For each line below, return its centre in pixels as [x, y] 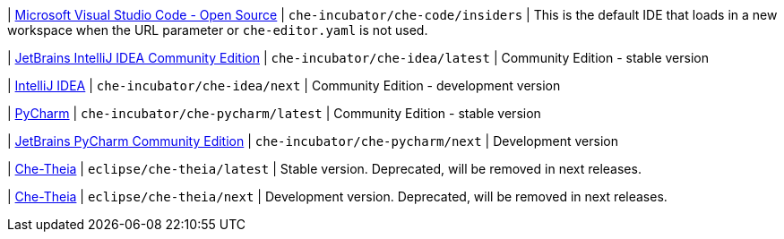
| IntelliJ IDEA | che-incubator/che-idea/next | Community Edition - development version [284, 85]
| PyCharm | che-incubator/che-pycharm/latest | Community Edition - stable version [274, 113]
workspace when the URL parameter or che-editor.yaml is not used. [218, 30]
